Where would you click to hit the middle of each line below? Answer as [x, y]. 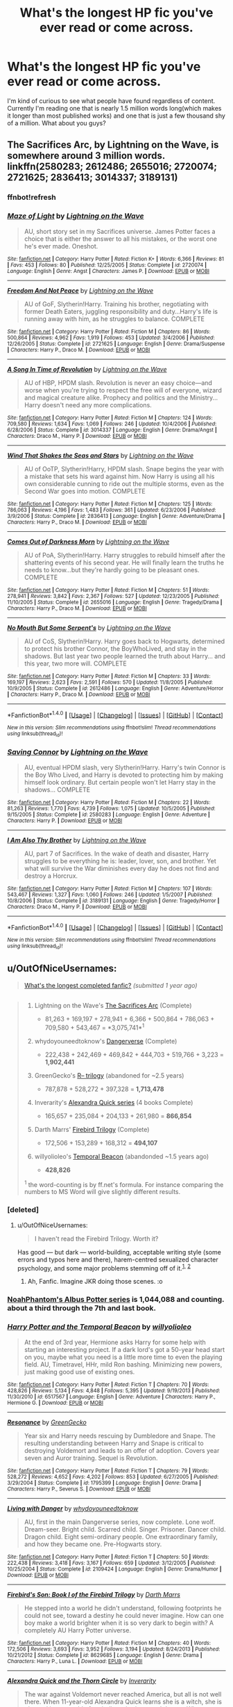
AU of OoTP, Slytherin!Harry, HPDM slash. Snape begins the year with [124, 469]
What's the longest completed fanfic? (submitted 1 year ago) [111, 985]
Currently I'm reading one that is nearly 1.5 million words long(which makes [114, 108]
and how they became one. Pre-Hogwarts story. [93, 1544]
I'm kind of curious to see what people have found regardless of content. [111, 101]
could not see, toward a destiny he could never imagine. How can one [124, 1615]
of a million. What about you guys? [57, 123]
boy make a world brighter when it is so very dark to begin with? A [119, 1623]
